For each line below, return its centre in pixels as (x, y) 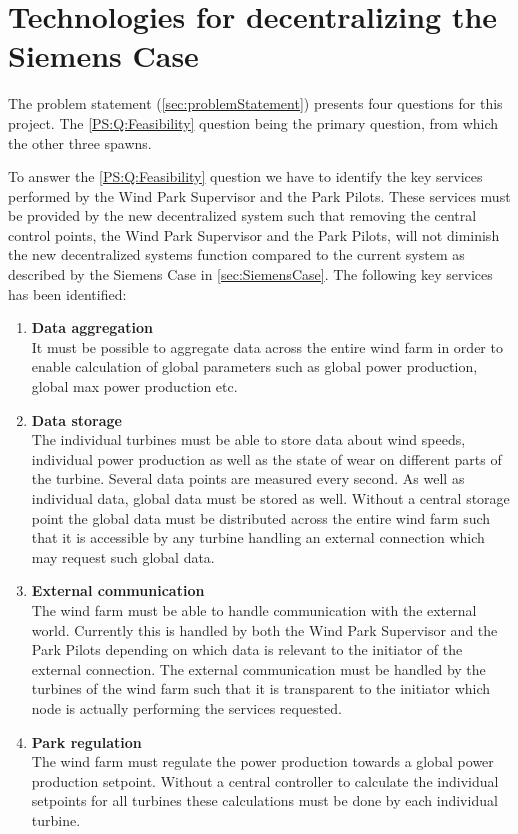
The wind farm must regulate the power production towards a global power (262, 761)
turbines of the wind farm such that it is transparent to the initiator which (261, 688)
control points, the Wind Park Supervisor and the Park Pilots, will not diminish (254, 234)
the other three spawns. (80, 142)
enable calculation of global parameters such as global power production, (254, 366)
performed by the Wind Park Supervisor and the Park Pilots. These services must (259, 195)
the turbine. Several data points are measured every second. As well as (248, 478)
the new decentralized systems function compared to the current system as (236, 254)
